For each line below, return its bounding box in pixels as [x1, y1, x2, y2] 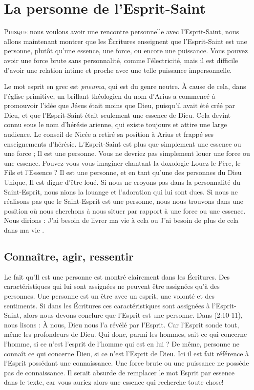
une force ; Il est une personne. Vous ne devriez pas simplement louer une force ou [4, 148, 250, 158]
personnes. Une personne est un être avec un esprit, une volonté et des [4, 290, 215, 301]
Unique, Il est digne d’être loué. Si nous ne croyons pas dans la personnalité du [4, 177, 240, 187]
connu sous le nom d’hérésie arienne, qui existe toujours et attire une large [4, 119, 227, 130]
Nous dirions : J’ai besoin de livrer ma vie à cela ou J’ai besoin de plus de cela [4, 215, 239, 225]
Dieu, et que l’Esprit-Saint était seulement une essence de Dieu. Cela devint [4, 109, 231, 120]
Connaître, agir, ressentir [4, 248, 134, 263]
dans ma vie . [4, 225, 44, 235]
